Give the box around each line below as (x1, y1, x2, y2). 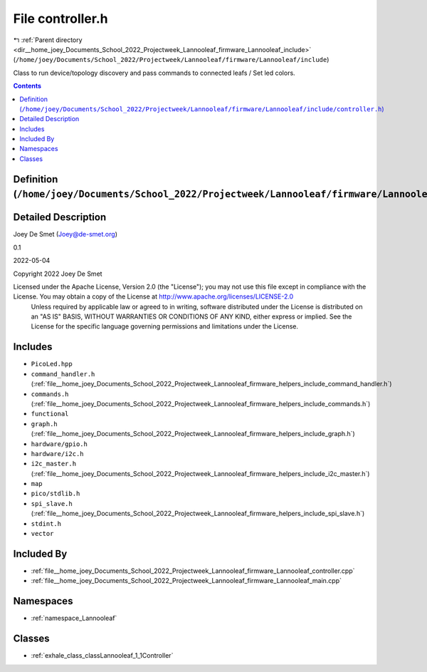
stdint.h (31, 519, 62, 527)
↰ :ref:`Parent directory (13, 36, 83, 44)
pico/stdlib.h (31, 490, 80, 498)
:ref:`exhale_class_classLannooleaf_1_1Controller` (31, 651, 174, 660)
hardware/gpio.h (31, 440, 88, 448)
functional (31, 410, 69, 418)
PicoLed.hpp (31, 360, 73, 368)
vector (31, 529, 54, 538)
